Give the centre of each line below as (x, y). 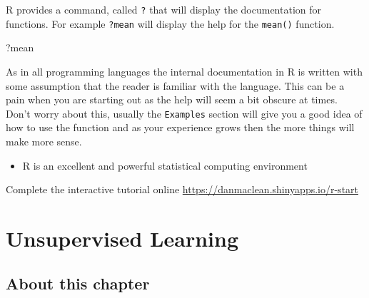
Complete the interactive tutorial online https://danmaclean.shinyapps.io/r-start (182, 189)
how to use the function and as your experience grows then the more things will (180, 127)
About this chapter (78, 283)
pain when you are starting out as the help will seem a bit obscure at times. (172, 99)
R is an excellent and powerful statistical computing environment (165, 165)
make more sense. (44, 141)
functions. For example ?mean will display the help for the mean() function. (170, 23)
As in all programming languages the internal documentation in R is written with (184, 71)
